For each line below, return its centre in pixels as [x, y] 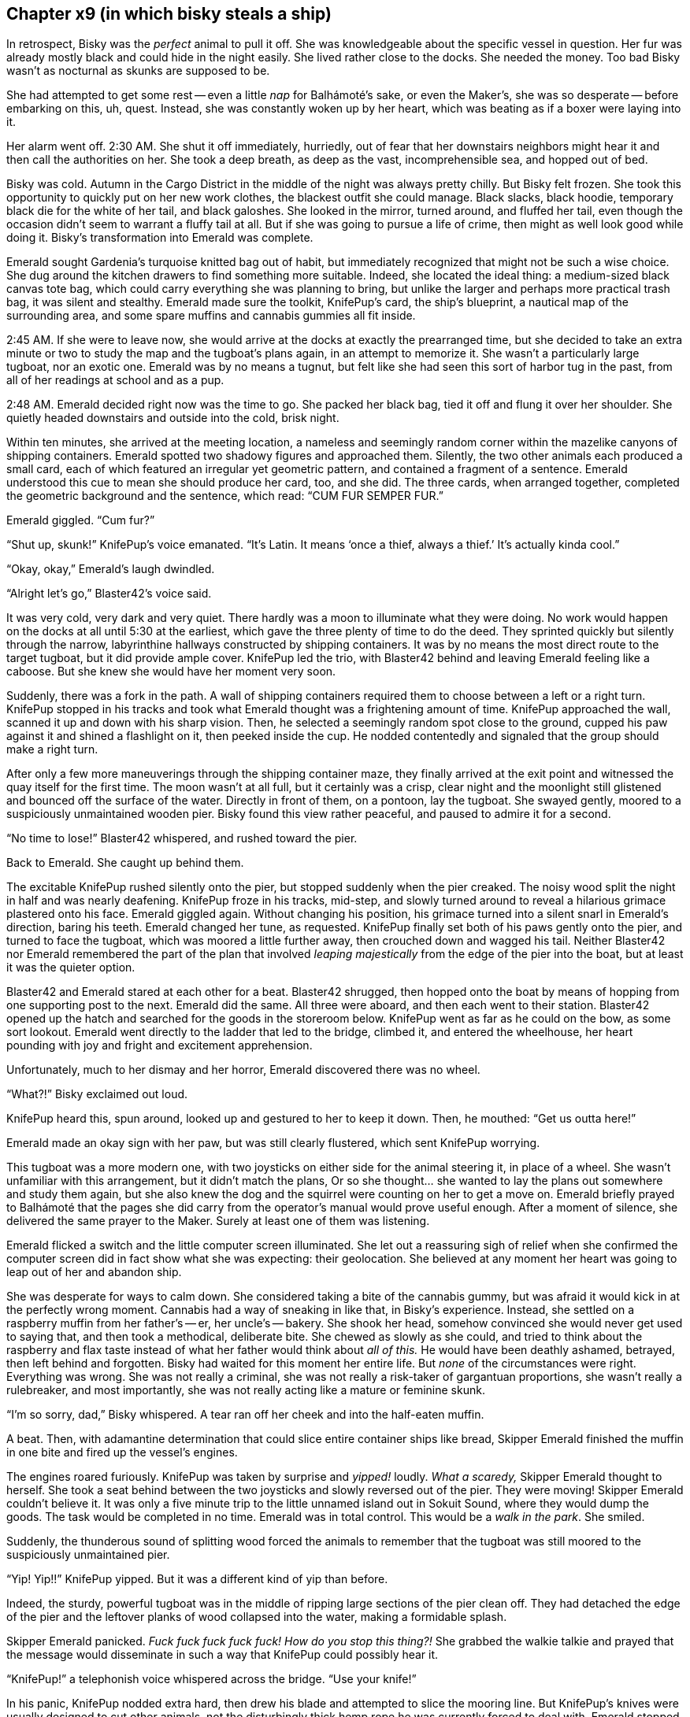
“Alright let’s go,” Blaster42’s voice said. [109, 594]
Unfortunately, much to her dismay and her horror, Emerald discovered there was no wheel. [243, 1070]
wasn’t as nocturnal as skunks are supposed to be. [138, 71]
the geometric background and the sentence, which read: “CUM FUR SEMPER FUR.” [225, 496]
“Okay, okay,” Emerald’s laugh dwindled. [111, 569]
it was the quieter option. [71, 968]
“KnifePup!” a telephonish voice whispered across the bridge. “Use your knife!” [211, 1679]
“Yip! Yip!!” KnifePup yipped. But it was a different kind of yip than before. [197, 1579]
